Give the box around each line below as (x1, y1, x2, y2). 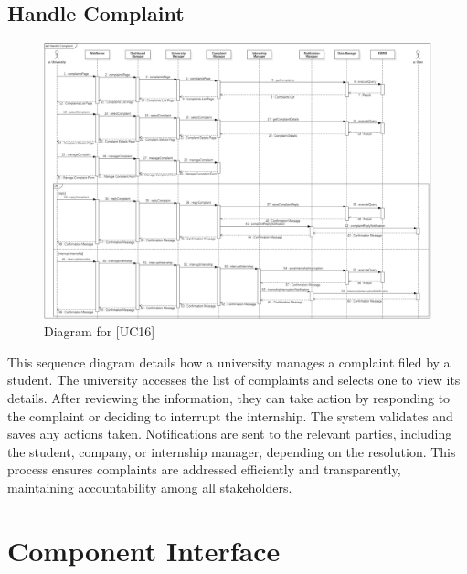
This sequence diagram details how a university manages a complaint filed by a (7, 352, 451, 371)
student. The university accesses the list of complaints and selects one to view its (7, 370, 461, 389)
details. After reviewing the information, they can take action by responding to (7, 388, 451, 408)
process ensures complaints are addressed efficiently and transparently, (7, 460, 401, 479)
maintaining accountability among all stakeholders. (7, 477, 292, 496)
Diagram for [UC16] (44, 322, 155, 341)
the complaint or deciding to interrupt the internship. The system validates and (7, 406, 453, 425)
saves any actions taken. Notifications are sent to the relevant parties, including (7, 424, 452, 443)
